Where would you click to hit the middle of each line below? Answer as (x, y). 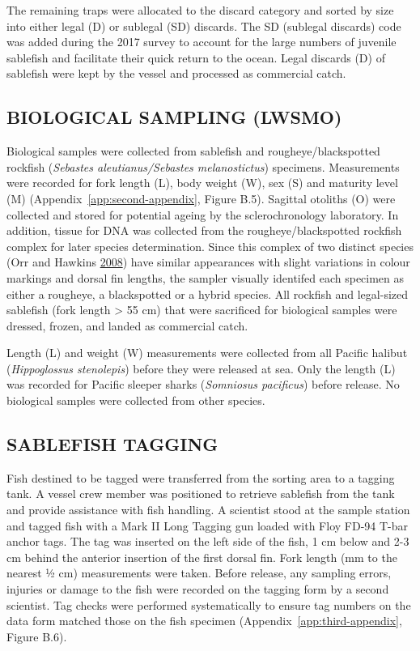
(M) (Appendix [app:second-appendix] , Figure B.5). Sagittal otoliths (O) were (201, 198)
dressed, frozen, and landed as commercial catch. (127, 325)
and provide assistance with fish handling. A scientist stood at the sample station (208, 510)
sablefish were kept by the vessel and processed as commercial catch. (176, 73)
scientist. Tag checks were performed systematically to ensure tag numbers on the (209, 604)
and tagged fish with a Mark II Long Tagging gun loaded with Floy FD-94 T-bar (208, 525)
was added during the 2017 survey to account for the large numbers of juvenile (202, 42)
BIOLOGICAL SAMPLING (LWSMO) (174, 117)
